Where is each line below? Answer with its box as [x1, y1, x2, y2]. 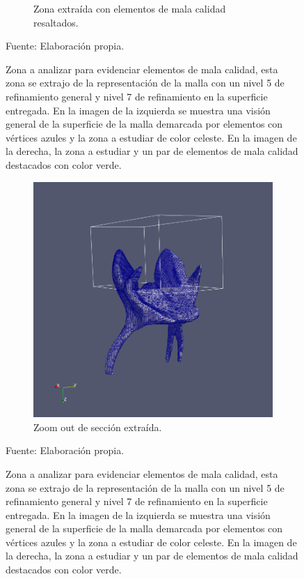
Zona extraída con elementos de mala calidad [33, 1, 226, 15]
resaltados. [33, 15, 79, 29]
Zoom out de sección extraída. [33, 419, 162, 434]
